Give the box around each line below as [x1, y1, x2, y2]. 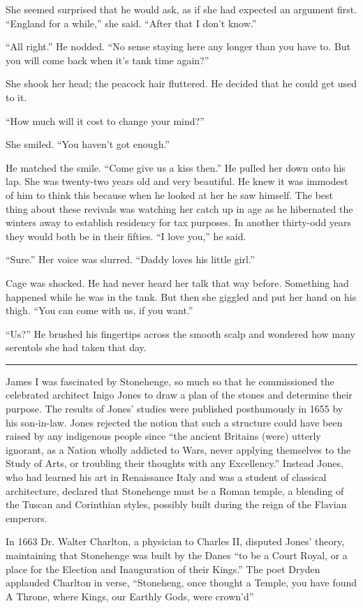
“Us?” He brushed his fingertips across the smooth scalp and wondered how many [6, 326, 355, 341]
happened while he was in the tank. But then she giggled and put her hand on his [6, 289, 357, 304]
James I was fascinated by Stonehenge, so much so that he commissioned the [6, 373, 334, 388]
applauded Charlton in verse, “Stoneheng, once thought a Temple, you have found [6, 575, 357, 590]
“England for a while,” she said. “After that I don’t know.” [6, 15, 257, 30]
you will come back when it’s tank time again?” [6, 52, 209, 67]
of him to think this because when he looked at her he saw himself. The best [6, 187, 333, 202]
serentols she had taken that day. [6, 340, 147, 355]
